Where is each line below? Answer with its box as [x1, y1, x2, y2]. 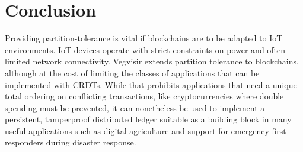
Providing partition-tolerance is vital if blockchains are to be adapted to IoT [5, 32, 283, 44]
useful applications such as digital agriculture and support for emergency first [5, 124, 286, 137]
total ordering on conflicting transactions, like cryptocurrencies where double [5, 90, 284, 102]
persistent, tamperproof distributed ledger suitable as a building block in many [5, 113, 292, 125]
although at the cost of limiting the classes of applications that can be [5, 66, 260, 79]
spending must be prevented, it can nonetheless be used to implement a [5, 101, 265, 114]
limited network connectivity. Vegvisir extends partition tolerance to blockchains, [5, 55, 299, 67]
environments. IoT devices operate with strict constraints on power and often [5, 43, 286, 56]
